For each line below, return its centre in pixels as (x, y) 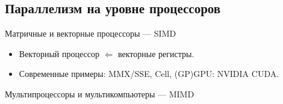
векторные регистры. (156, 53)
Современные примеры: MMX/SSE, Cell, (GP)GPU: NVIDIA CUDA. (149, 74)
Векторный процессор (59, 53)
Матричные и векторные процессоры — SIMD (91, 33)
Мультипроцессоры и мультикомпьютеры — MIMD (100, 93)
